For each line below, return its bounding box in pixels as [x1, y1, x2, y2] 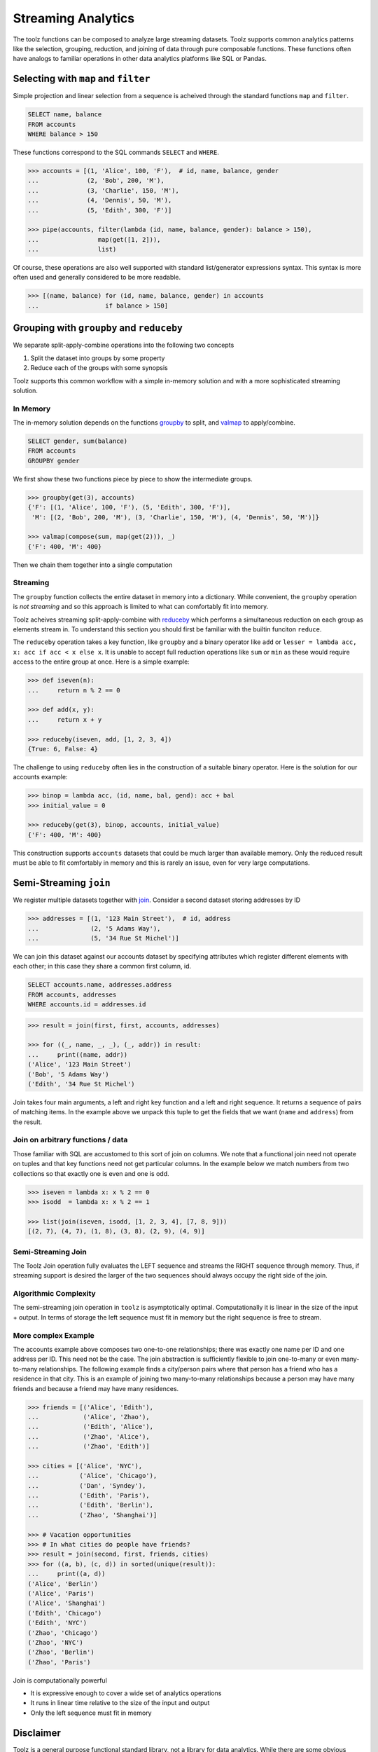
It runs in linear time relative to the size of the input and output [30, 1699, 210, 1707]
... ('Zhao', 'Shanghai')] [27, 1511, 157, 1519]
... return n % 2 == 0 [27, 686, 120, 694]
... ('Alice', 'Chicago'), [27, 1472, 157, 1480]
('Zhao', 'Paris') [27, 1658, 91, 1666]
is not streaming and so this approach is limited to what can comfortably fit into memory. [13, 603, 269, 611]
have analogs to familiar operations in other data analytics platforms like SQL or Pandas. [13, 55, 267, 63]
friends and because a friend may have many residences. [13, 1384, 179, 1392]
